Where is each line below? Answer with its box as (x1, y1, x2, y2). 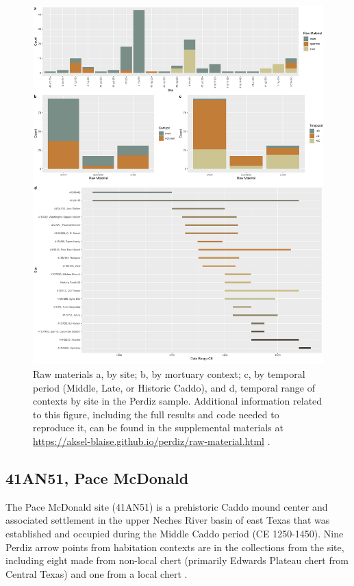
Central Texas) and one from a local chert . (5, 566, 188, 581)
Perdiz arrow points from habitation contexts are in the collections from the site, (5, 539, 344, 554)
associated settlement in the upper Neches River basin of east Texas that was (5, 513, 330, 527)
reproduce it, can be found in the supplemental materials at (33, 420, 283, 435)
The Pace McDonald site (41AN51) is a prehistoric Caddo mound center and (5, 499, 328, 513)
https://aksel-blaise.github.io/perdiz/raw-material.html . (33, 434, 270, 448)
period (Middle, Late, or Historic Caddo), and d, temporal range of (33, 380, 315, 394)
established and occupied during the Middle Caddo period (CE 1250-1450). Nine (5, 526, 344, 541)
